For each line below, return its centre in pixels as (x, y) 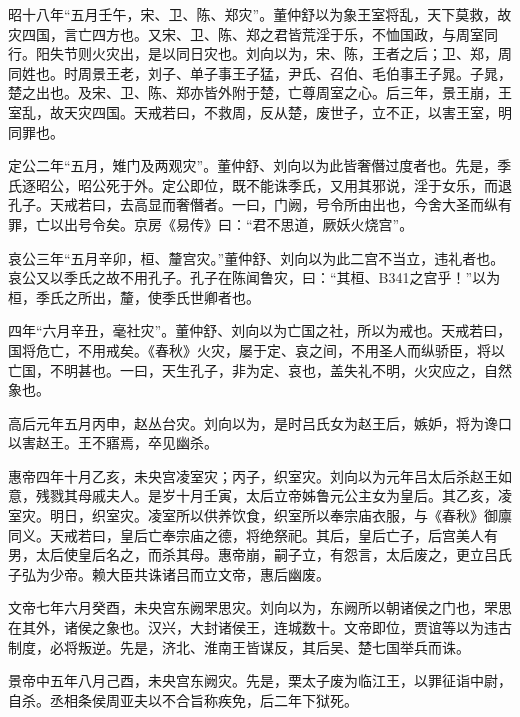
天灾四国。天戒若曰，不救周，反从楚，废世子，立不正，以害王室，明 (287, 111)
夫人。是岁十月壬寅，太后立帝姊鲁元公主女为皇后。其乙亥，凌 (308, 495)
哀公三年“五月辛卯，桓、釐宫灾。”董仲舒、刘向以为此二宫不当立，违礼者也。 (256, 257)
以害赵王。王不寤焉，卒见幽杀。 (113, 442)
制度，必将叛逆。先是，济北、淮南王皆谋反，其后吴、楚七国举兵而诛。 (239, 646)
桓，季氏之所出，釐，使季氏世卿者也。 (134, 296)
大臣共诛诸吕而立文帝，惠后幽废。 (217, 573)
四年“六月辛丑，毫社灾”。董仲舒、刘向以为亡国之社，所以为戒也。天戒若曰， (260, 330)
